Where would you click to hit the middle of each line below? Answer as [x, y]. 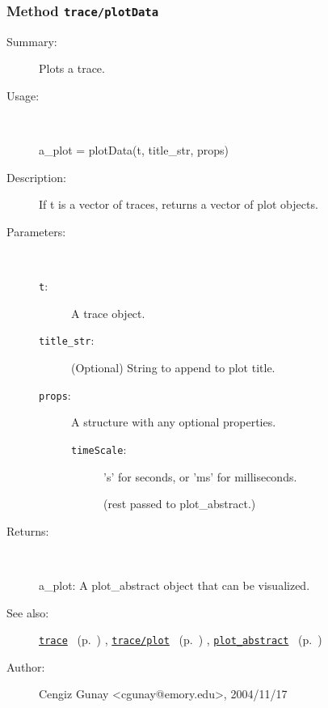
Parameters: [36, 231]
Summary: [32, 41]
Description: [36, 177]
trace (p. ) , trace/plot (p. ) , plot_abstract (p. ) [181, 640]
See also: [28, 612]
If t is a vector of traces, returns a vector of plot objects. [179, 204]
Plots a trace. [72, 68]
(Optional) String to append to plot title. [173, 368]
